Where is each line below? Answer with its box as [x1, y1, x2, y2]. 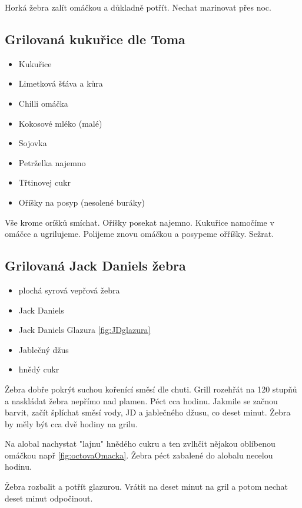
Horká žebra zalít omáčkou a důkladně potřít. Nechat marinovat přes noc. [5, 1, 271, 13]
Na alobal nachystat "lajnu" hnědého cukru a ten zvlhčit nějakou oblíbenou [5, 437, 276, 450]
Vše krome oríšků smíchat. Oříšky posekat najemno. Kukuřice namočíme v [5, 216, 274, 228]
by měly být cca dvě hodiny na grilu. [5, 417, 138, 430]
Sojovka [18, 137, 47, 149]
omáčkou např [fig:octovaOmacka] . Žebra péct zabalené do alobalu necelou [5, 448, 273, 461]
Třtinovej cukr [18, 176, 71, 189]
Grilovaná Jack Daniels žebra [5, 256, 186, 275]
